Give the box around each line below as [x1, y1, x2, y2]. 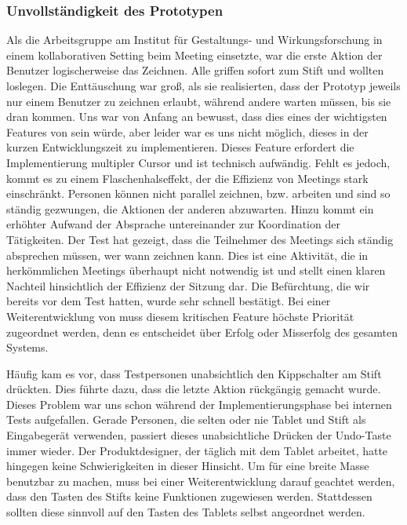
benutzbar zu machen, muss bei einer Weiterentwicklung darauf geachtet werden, [6, 472, 395, 489]
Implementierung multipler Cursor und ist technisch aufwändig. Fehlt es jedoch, [6, 154, 391, 170]
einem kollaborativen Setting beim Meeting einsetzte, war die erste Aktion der [6, 46, 383, 63]
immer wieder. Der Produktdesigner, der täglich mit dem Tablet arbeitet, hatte [6, 442, 388, 458]
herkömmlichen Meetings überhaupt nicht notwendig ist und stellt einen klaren [6, 262, 386, 279]
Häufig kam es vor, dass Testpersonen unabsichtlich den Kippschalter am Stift [6, 365, 382, 381]
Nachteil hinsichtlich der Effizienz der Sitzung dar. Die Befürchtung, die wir [6, 277, 370, 293]
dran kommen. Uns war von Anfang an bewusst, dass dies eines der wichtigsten [6, 108, 387, 125]
